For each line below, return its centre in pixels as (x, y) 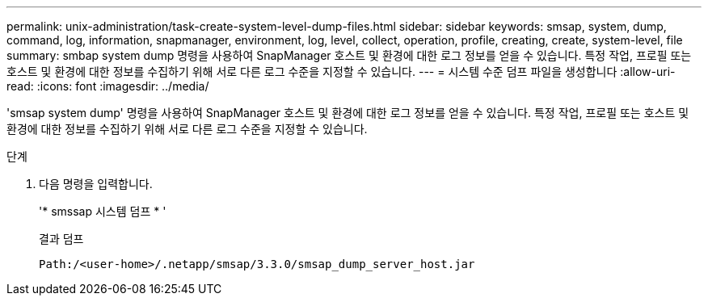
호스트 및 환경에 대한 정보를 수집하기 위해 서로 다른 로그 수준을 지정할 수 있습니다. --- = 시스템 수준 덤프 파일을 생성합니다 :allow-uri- (341, 71)
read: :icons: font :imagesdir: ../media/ (108, 86)
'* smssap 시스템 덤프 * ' (103, 211)
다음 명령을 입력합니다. (96, 184)
